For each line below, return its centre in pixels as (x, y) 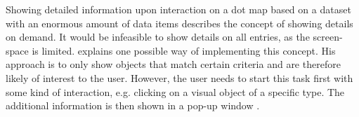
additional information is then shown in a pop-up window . (133, 105)
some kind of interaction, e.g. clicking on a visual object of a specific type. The (175, 91)
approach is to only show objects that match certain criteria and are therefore (173, 64)
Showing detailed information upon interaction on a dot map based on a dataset (178, 9)
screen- (328, 37)
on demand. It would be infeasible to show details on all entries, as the (158, 37)
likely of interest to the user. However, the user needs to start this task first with (179, 77)
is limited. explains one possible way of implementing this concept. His (184, 50)
